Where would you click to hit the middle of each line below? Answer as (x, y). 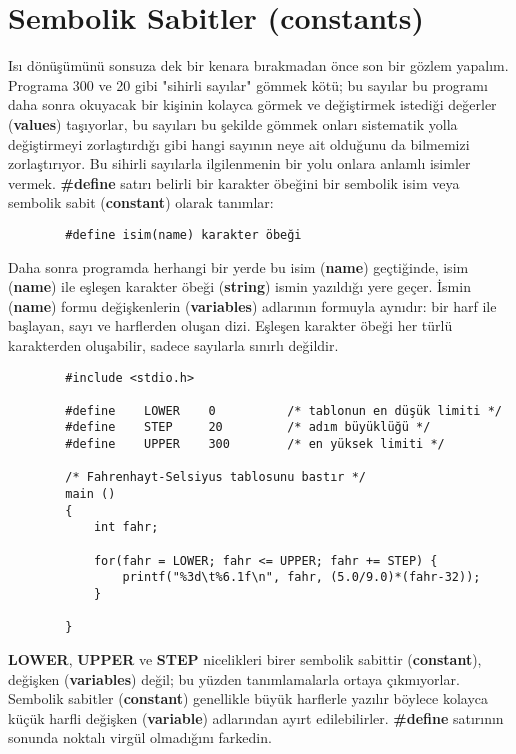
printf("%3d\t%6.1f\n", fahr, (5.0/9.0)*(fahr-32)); (301, 577)
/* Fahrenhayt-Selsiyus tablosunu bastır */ (215, 477)
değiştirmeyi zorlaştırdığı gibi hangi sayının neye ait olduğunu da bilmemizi (239, 143)
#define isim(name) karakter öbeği (183, 234)
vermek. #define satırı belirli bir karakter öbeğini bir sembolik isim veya (234, 182)
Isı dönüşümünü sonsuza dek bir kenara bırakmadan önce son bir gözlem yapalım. (258, 65)
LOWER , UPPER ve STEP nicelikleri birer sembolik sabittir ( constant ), (245, 659)
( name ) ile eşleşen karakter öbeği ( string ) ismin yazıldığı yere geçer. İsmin (239, 286)
